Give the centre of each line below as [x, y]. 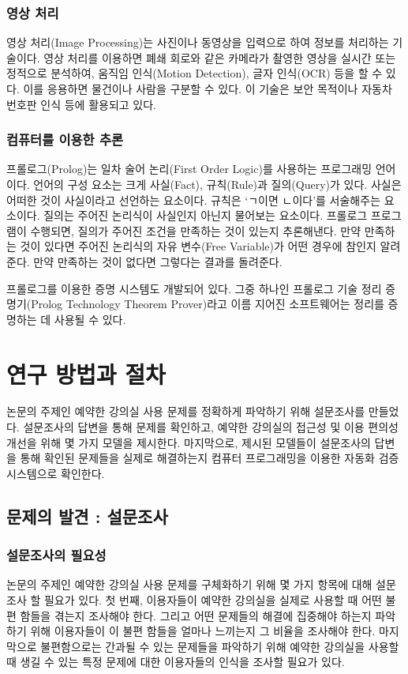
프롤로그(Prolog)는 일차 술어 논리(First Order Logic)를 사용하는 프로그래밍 [189, 169]
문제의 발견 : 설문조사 [87, 516]
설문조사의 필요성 [56, 555]
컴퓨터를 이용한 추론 [65, 139]
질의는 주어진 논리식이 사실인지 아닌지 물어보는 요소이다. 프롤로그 [206, 215]
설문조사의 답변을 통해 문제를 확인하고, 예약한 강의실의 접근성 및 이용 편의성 [211, 427]
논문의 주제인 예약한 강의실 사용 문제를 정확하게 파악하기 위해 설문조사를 [186, 411]
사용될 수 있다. [90, 319]
